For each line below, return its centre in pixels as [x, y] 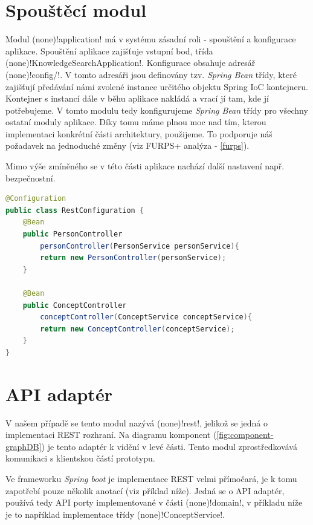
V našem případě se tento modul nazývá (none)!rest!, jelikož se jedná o [137, 422]
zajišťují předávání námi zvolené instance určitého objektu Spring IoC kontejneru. [157, 86]
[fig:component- [245, 435]
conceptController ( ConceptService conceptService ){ [146, 317]
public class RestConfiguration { [75, 210]
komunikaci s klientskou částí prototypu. [80, 458]
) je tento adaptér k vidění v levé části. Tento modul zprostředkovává [169, 446]
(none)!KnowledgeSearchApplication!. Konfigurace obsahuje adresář [131, 63]
